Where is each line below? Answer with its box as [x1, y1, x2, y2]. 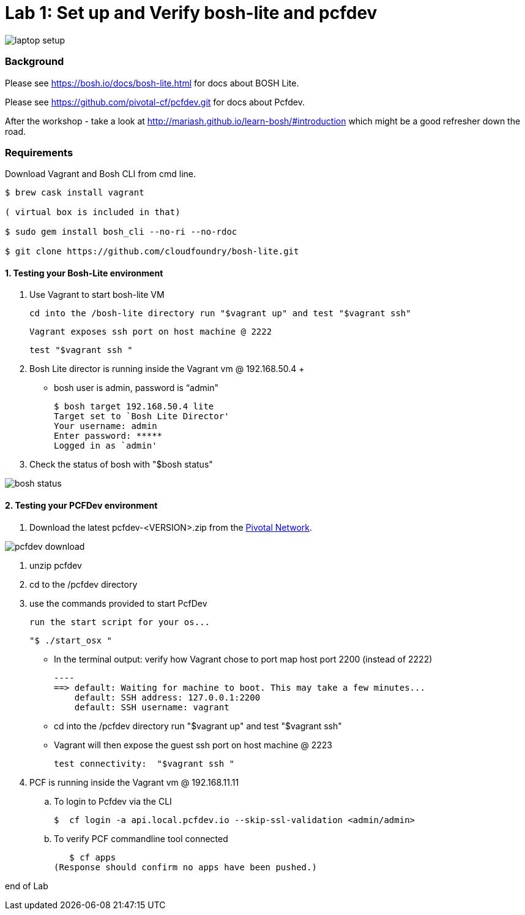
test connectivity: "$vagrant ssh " [54, 758, 235, 769]
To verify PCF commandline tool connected [54, 833, 228, 844]
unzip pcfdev [29, 560, 82, 571]
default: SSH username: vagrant [74, 702, 229, 712]
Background [5, 55, 64, 68]
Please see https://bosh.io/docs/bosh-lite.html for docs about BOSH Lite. [5, 77, 299, 88]
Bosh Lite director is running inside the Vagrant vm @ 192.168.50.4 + [29, 363, 305, 374]
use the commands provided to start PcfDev [29, 598, 207, 609]
